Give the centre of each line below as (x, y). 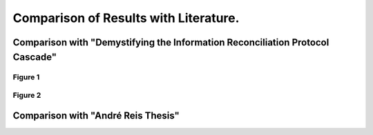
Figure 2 (27, 95)
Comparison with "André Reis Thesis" (96, 115)
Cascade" (35, 57)
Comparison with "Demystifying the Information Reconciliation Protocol (171, 42)
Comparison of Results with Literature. (126, 18)
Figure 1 (26, 77)
